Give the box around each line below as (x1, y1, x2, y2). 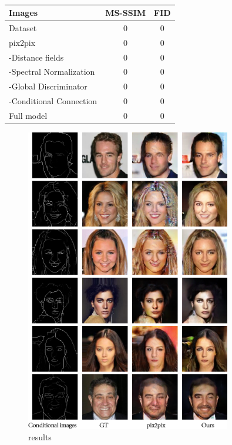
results (28, 431, 52, 443)
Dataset (9, 21, 37, 34)
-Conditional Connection (9, 95, 97, 107)
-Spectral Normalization (9, 65, 95, 78)
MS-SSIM (105, 6, 146, 18)
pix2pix (9, 36, 36, 48)
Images (9, 6, 38, 18)
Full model (9, 109, 48, 121)
